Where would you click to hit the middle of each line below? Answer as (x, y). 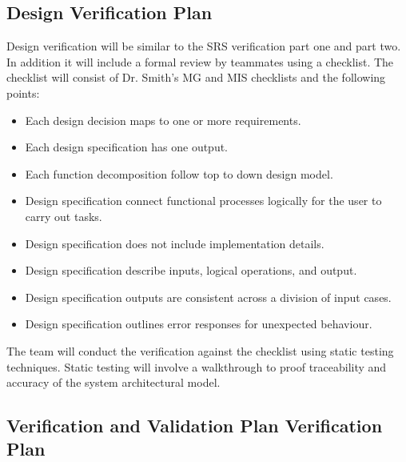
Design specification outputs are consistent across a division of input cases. (208, 297)
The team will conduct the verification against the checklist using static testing (200, 350)
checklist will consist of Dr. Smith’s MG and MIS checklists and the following (196, 77)
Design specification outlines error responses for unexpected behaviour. (199, 324)
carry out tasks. (64, 216)
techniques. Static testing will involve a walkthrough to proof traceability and (197, 366)
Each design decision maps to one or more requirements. (163, 120)
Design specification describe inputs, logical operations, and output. (191, 270)
